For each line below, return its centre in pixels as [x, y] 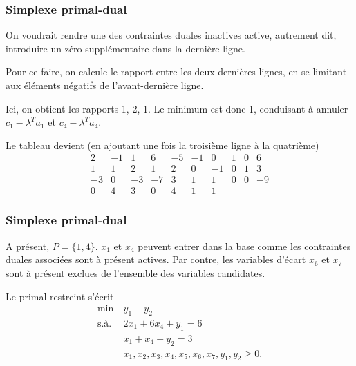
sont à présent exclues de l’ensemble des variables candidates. [135, 272]
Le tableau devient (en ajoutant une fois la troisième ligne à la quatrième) [162, 145]
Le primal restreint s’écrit [60, 296]
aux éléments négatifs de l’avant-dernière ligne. [105, 85]
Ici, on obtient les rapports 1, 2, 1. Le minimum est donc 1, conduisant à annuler [177, 108]
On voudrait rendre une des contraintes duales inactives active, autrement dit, [171, 35]
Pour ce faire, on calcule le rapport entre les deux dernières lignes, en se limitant [176, 71]
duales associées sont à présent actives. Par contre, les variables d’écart [156, 259]
